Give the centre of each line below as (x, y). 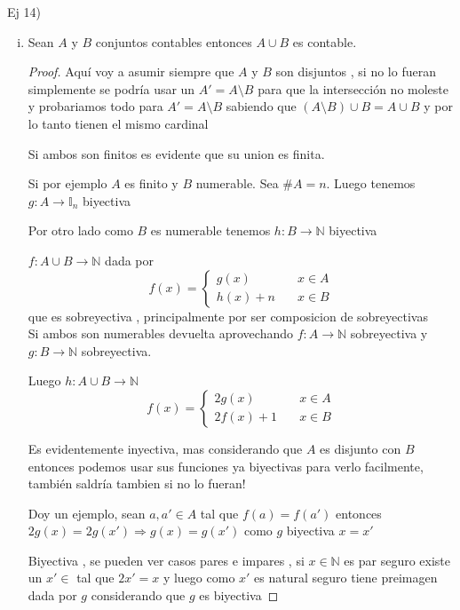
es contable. (325, 41)
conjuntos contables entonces (174, 41)
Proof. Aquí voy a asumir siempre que (131, 71)
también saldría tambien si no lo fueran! (137, 483)
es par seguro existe (397, 560)
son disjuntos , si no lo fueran (356, 71)
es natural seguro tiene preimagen (346, 578)
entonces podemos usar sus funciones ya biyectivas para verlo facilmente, (226, 466)
